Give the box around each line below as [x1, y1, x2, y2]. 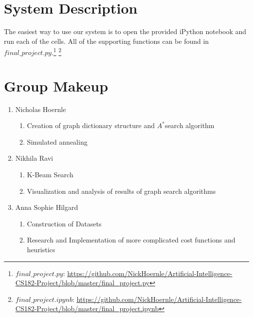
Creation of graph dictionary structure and [27, 120, 155, 131]
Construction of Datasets [27, 218, 102, 228]
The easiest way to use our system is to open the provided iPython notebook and [4, 26, 247, 37]
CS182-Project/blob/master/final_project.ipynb [15, 303, 159, 314]
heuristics [27, 244, 55, 255]
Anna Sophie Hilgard [15, 202, 78, 212]
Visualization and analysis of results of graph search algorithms [27, 186, 216, 196]
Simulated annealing [27, 136, 88, 147]
